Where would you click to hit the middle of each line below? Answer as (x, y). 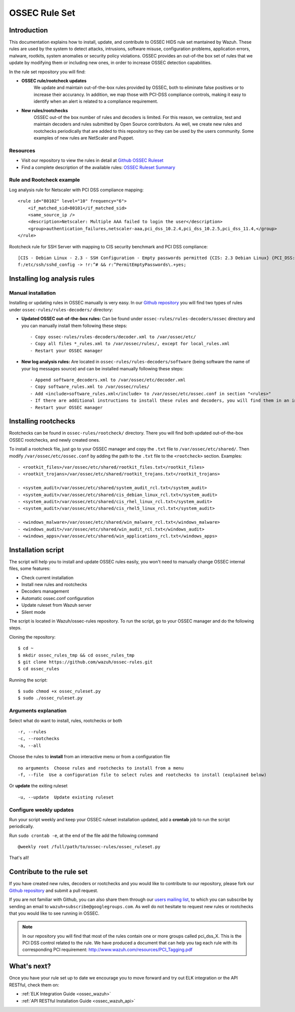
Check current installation (47, 577)
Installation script (36, 550)
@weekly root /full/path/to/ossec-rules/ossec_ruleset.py (89, 847)
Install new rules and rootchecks (54, 585)
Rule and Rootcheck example (44, 180)
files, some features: (30, 568)
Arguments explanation (38, 711)
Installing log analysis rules (52, 279)
